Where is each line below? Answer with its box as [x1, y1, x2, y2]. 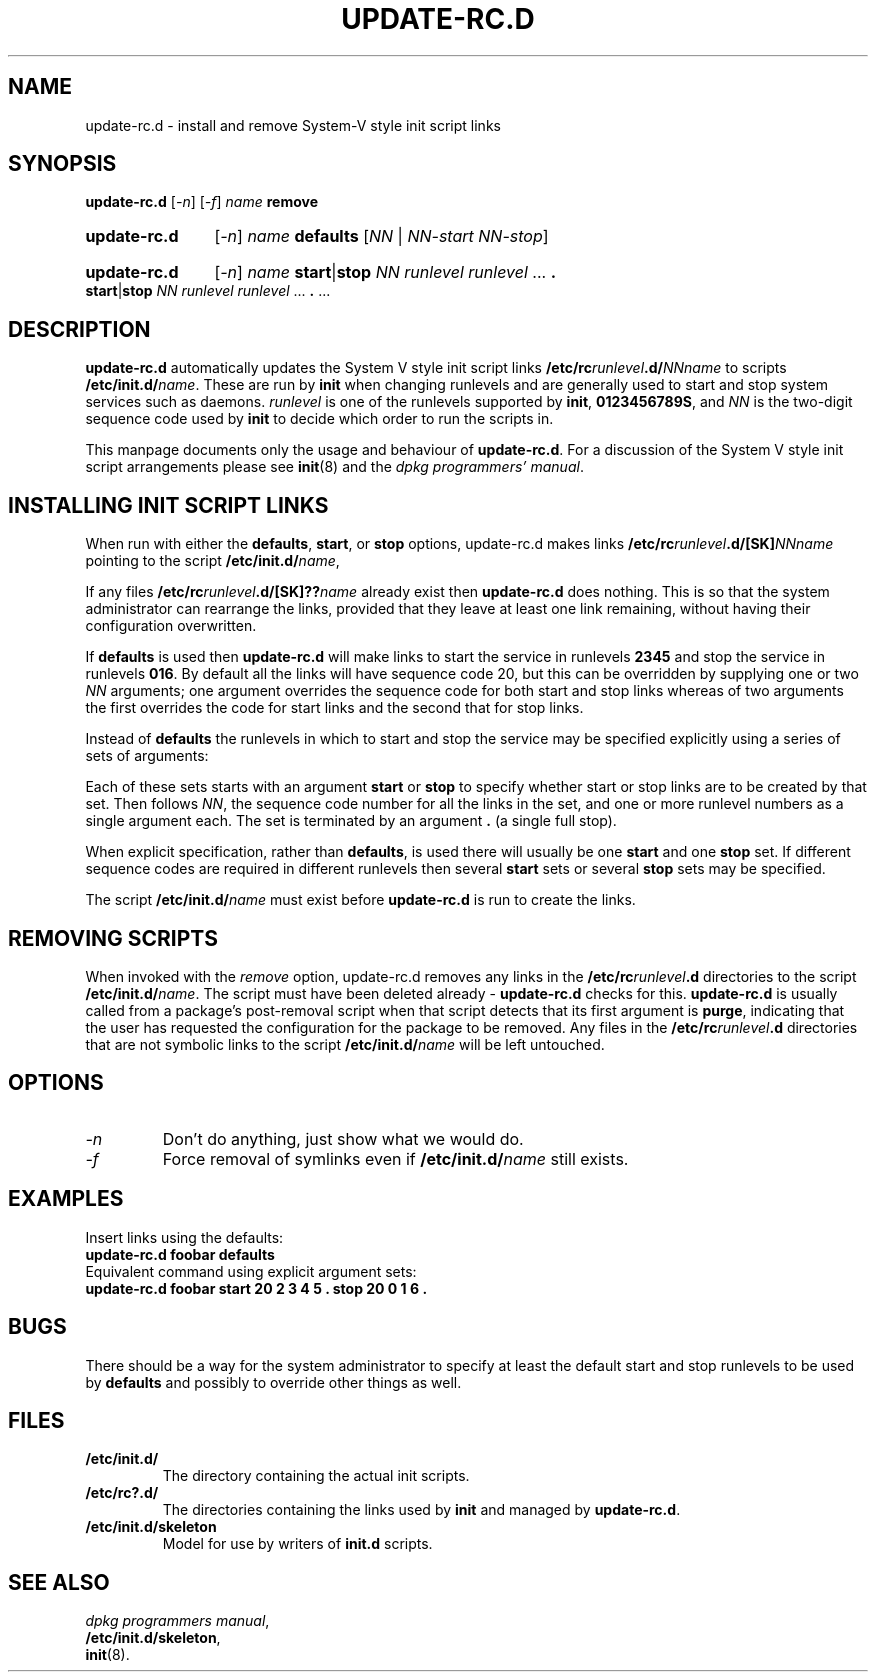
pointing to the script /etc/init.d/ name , [85, 552, 340, 570]
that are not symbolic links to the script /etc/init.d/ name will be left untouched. [85, 1035, 605, 1053]
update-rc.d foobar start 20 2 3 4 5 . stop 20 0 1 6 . [85, 1279, 428, 1297]
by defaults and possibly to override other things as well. [85, 1373, 462, 1391]
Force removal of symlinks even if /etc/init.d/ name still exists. [162, 1148, 629, 1169]
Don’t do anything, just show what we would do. [162, 1128, 524, 1149]
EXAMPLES [8, 1186, 124, 1212]
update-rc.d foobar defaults [85, 1245, 275, 1263]
